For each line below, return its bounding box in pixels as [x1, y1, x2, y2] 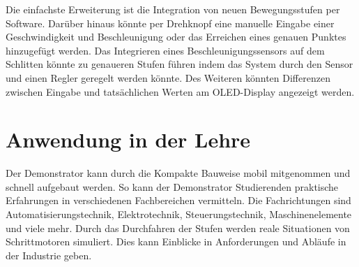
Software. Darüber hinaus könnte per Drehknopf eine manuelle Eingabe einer [6, 15, 335, 30]
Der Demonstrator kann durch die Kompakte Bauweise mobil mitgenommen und [6, 166, 351, 180]
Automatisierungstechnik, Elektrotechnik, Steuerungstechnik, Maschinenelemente [6, 207, 352, 222]
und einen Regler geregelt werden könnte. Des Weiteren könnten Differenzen [6, 70, 330, 85]
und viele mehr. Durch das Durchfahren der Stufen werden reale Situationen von [6, 220, 350, 235]
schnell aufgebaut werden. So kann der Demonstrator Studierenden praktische [6, 179, 339, 194]
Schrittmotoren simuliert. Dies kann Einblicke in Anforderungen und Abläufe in [6, 234, 346, 249]
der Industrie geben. [6, 247, 92, 262]
